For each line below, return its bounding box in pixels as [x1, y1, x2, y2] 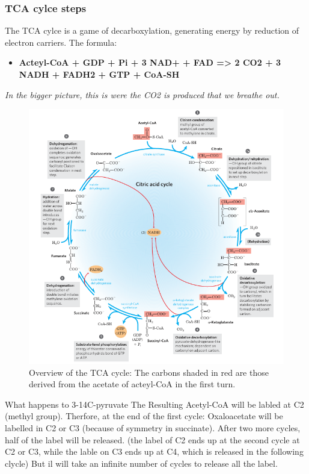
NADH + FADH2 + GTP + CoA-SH [19, 68, 180, 80]
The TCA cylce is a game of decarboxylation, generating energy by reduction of [5, 24, 299, 37]
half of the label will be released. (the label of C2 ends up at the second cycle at [5, 433, 300, 446]
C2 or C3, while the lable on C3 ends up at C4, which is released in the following [5, 445, 304, 458]
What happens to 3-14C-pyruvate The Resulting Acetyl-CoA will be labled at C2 [5, 398, 304, 410]
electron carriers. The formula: [5, 36, 117, 48]
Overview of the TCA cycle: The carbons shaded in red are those [29, 366, 269, 378]
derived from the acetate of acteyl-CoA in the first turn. [29, 378, 236, 390]
